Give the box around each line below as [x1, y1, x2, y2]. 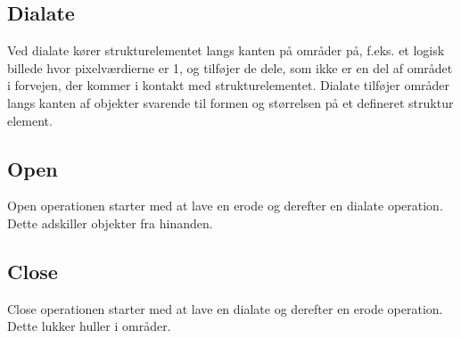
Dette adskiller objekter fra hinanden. [7, 213, 213, 232]
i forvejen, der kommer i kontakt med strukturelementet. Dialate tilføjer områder [7, 76, 450, 95]
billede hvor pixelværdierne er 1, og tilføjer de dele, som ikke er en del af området [7, 58, 453, 77]
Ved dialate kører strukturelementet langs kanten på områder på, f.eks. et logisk [7, 41, 445, 60]
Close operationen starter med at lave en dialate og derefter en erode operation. [7, 299, 443, 317]
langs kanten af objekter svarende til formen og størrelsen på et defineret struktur [7, 93, 454, 111]
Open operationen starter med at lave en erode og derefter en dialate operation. [7, 196, 443, 215]
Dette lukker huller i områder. [7, 317, 171, 335]
